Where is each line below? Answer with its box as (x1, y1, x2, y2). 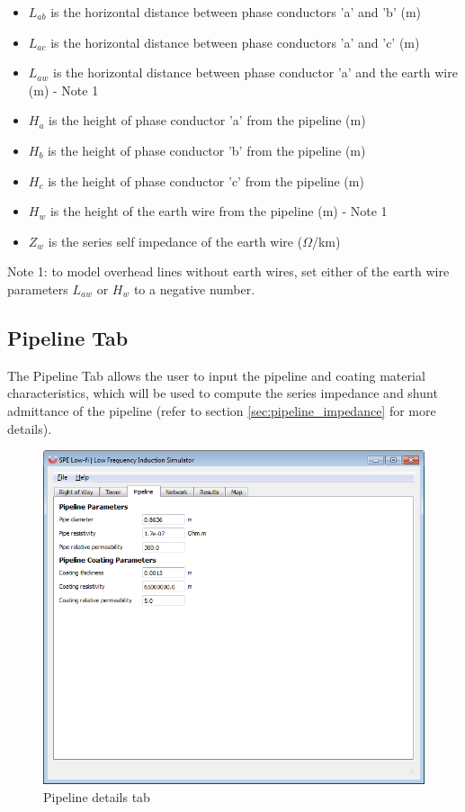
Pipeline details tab (43, 787, 150, 806)
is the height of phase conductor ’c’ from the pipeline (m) (48, 171, 364, 190)
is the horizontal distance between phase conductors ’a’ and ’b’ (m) (50, 3, 421, 21)
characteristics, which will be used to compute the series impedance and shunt (7, 383, 438, 402)
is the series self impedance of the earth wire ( (48, 231, 303, 250)
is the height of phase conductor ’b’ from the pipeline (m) (48, 140, 366, 159)
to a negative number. (133, 279, 255, 298)
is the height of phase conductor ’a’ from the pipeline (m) (49, 111, 366, 130)
